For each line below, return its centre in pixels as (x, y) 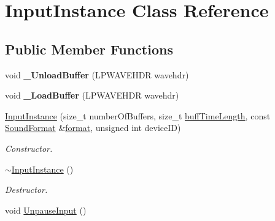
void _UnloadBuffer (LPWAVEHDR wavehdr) (97, 74)
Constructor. (29, 148)
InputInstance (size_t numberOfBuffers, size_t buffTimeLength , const (138, 115)
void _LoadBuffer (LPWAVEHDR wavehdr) (92, 95)
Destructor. (26, 189)
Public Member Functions (89, 49)
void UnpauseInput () (46, 210)
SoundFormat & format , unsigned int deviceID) (93, 128)
